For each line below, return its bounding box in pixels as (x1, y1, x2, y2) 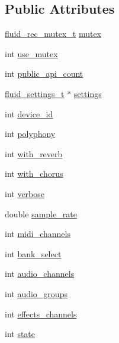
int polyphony (5, 127, 56, 140)
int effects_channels (5, 307, 77, 320)
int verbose (5, 187, 45, 199)
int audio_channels (5, 267, 75, 280)
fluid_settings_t (5, 87, 65, 99)
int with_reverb (5, 147, 63, 160)
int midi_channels (5, 227, 70, 240)
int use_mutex (5, 47, 58, 60)
